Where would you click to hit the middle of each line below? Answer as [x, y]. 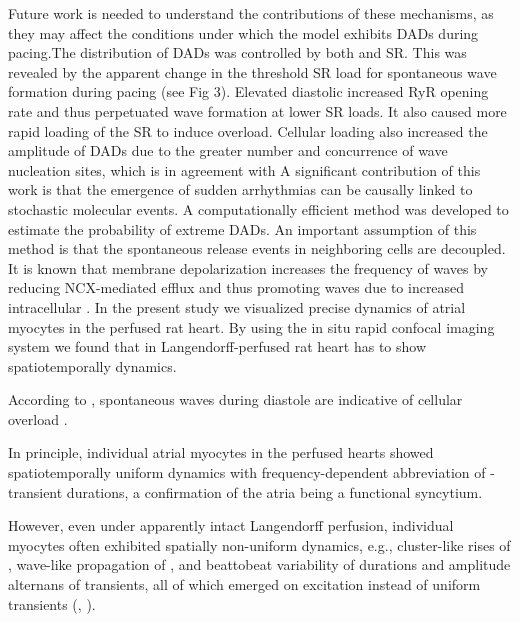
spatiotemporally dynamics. [92, 365]
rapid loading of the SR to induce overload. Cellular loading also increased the [248, 130]
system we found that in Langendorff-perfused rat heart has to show [217, 346]
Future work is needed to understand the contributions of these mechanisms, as [251, 13]
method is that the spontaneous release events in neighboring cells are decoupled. [257, 248]
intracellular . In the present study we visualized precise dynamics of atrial [237, 306]
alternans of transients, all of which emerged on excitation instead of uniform [244, 584]
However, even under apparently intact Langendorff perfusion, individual [231, 525]
